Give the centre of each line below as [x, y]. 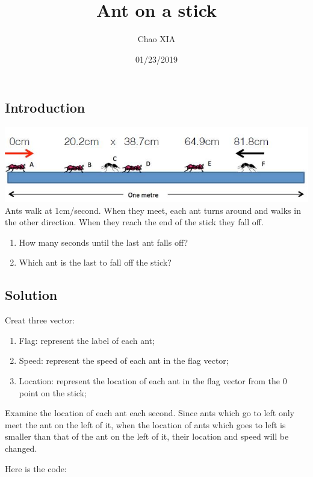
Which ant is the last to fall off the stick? [95, 262]
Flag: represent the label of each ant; [87, 340]
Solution [31, 295]
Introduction [45, 108]
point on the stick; [53, 392]
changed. [21, 448]
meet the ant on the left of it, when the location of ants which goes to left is [145, 424]
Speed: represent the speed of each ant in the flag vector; [124, 360]
